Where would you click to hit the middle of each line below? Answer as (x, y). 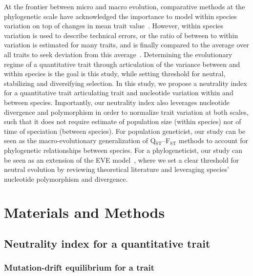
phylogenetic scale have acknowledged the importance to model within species (120, 16)
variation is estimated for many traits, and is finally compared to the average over (126, 45)
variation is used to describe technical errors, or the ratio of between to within (121, 35)
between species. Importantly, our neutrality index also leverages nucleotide (117, 102)
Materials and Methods (84, 212)
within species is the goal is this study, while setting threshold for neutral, (115, 74)
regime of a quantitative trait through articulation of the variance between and (122, 64)
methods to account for (214, 140)
